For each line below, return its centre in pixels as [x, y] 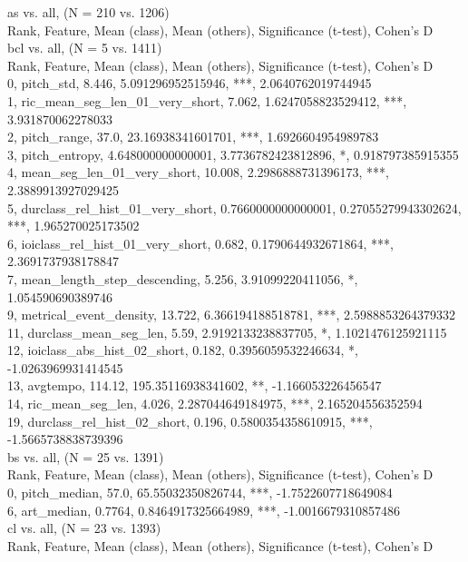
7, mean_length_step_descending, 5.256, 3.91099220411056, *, [183, 278]
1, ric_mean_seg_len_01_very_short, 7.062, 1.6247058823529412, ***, [207, 100]
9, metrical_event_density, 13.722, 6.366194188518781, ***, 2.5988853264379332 [232, 315]
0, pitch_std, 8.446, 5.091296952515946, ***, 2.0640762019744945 [190, 83]
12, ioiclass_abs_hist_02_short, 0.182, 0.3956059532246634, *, [183, 350]
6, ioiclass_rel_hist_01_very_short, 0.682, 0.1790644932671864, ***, [200, 243]
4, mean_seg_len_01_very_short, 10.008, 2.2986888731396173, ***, [199, 172]
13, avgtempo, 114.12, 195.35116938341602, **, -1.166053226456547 [195, 385]
